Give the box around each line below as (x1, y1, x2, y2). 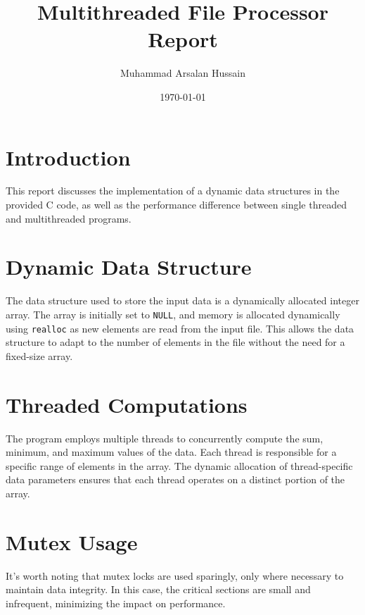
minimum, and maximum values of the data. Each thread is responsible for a (6, 445, 337, 459)
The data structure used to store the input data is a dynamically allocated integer (6, 293, 359, 308)
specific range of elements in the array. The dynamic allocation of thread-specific (6, 458, 353, 473)
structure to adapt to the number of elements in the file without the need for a (6, 335, 345, 349)
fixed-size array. (6, 348, 73, 363)
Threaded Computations (6, 390, 248, 418)
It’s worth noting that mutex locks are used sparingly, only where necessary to (6, 568, 344, 583)
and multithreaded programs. (6, 211, 132, 225)
